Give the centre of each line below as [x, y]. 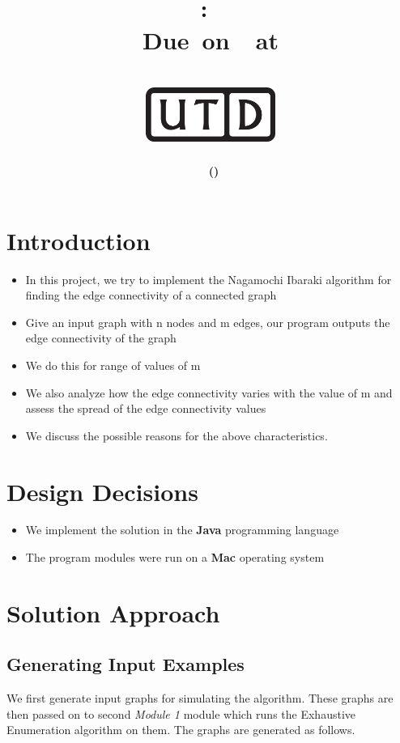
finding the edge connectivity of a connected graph [151, 295]
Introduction [79, 240]
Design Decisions [102, 491]
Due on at [211, 39]
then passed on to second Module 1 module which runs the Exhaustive [181, 713]
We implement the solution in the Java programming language [182, 530]
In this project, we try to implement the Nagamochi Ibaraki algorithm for [209, 279]
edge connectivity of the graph [101, 338]
